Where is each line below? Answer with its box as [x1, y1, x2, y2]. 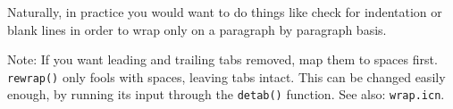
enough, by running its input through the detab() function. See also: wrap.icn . [7, 85, 445, 104]
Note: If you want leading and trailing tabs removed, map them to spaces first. [7, 50, 438, 69]
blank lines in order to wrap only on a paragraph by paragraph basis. [7, 20, 387, 38]
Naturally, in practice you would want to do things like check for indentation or [7, 3, 442, 21]
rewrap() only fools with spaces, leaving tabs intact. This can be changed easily [7, 67, 446, 86]
